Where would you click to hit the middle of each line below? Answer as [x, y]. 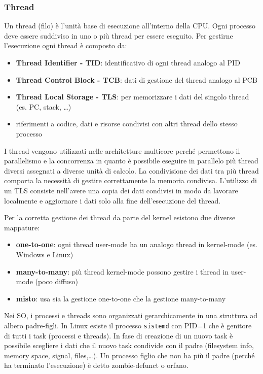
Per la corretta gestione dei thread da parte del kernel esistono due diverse [120, 217]
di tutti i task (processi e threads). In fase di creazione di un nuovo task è [119, 335]
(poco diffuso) [57, 281]
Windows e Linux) [45, 254]
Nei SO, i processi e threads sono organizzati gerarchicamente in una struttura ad [131, 315]
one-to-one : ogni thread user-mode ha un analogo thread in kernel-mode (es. [137, 244]
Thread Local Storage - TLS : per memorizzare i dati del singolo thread [133, 97]
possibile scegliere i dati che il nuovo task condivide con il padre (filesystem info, [129, 345]
